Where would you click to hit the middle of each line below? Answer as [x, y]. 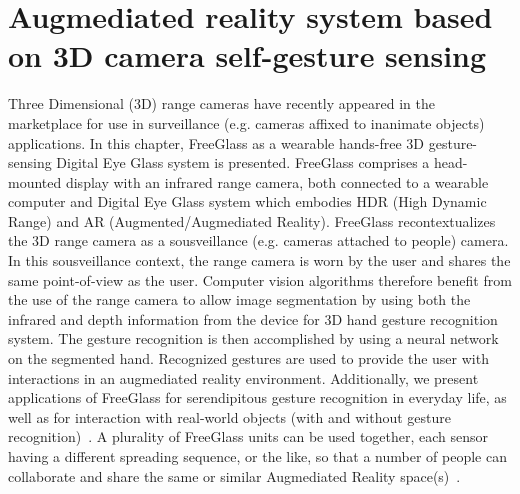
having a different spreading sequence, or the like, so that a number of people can [257, 456]
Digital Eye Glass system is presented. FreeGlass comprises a [243, 162]
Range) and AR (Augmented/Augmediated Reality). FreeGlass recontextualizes [252, 220]
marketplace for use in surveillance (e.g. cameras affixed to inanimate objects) [246, 122]
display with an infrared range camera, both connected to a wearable [277, 181]
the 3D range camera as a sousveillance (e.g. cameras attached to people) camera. [258, 240]
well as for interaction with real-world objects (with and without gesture [229, 416]
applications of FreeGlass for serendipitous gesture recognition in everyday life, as [257, 397]
